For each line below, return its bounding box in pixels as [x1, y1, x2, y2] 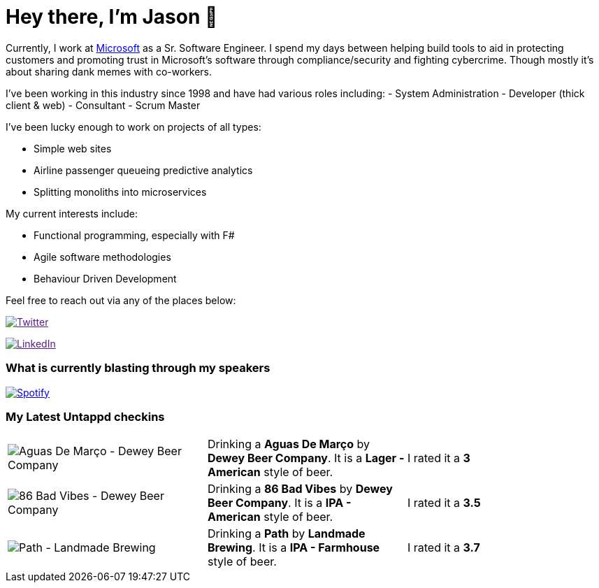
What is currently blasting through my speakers [6, 361, 270, 375]
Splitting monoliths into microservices [34, 185, 207, 198]
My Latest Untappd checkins [6, 409, 165, 424]
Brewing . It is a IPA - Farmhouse [207, 540, 380, 555]
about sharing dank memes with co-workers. [6, 65, 212, 78]
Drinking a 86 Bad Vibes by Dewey [207, 482, 393, 496]
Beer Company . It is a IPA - [207, 496, 352, 510]
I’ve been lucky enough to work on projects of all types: [6, 120, 261, 133]
